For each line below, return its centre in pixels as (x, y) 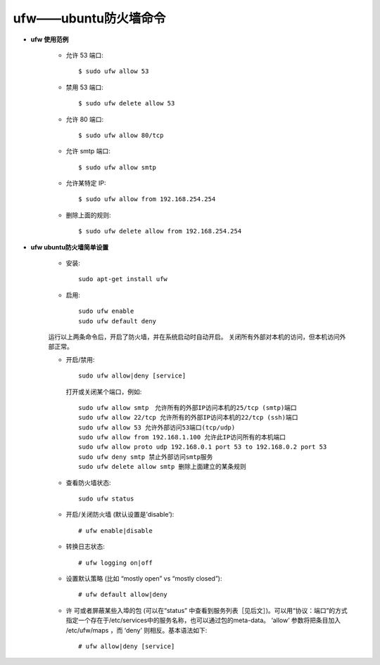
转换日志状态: (85, 547)
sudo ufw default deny (118, 321)
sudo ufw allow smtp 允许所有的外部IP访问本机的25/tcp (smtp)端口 (188, 407)
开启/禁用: (80, 359)
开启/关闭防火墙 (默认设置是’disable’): (120, 515)
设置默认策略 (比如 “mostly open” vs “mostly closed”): (144, 579)
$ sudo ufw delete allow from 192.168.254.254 (160, 231)
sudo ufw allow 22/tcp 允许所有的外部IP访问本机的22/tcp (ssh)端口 (188, 418)
